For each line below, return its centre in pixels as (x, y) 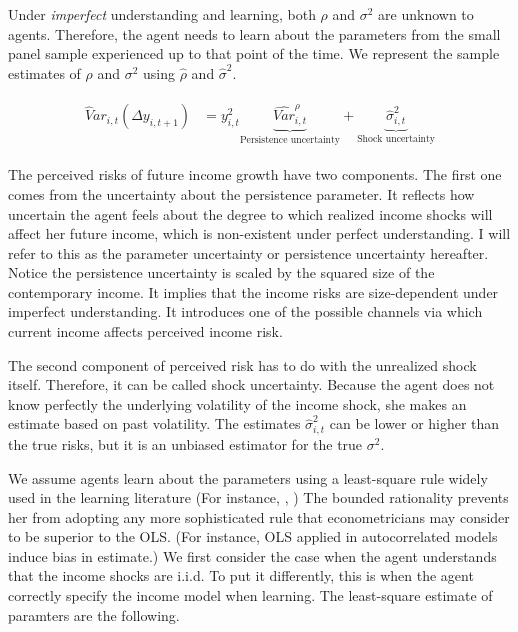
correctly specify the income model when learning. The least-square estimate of (250, 595)
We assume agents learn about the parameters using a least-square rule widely (248, 477)
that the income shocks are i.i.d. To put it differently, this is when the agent (241, 575)
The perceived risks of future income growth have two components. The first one (255, 174)
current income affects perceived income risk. (145, 331)
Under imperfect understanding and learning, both (162, 14)
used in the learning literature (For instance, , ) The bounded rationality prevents (258, 497)
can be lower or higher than (414, 423)
